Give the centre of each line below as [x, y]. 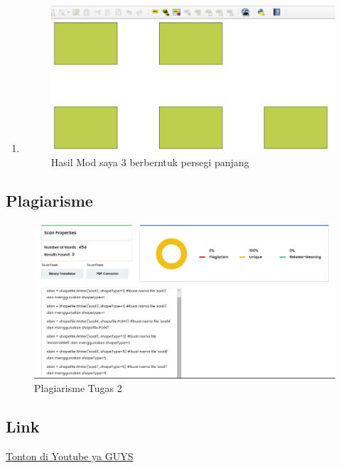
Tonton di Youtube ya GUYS [70, 456]
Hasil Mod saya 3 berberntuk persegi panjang [150, 162]
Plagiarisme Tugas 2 [78, 388]
